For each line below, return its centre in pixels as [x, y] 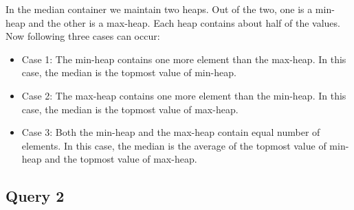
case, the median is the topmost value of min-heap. [129, 72]
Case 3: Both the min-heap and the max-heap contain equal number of [171, 132]
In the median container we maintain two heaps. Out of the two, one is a [159, 9]
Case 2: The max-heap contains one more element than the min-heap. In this [184, 95]
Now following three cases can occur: [83, 36]
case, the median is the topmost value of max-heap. [130, 109]
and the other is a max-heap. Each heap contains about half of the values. [184, 22]
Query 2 [35, 196]
